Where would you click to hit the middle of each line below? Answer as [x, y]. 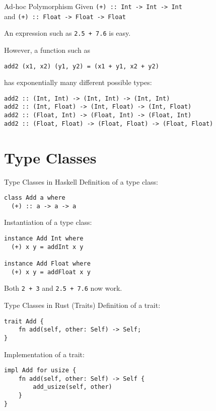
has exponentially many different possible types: [78, 82]
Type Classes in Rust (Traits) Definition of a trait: [82, 305]
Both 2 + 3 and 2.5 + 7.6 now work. [63, 288]
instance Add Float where [47, 264]
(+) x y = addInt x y [47, 247]
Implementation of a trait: [44, 354]
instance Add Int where [44, 239]
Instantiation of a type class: [48, 222]
